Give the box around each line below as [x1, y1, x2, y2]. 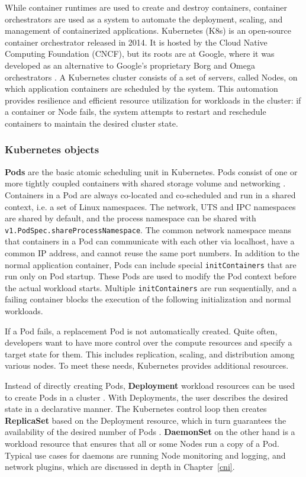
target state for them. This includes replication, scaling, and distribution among [5, 347, 295, 360]
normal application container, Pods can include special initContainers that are [5, 258, 297, 270]
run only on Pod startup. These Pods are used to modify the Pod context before [5, 270, 297, 282]
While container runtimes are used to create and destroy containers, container [5, 1, 287, 13]
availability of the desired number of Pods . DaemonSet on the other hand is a [5, 426, 295, 438]
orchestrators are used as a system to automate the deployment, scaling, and [5, 12, 283, 25]
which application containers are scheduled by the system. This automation [5, 82, 278, 95]
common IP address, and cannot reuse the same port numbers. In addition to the [5, 246, 299, 259]
